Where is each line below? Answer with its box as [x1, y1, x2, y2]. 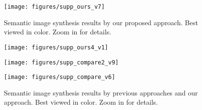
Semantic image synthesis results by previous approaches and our [4, 87, 198, 97]
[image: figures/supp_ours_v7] [4, 3, 105, 10]
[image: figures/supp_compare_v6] [4, 74, 116, 81]
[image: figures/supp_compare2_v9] [4, 59, 119, 66]
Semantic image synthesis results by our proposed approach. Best [4, 17, 198, 27]
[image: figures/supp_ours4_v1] [4, 44, 108, 51]
